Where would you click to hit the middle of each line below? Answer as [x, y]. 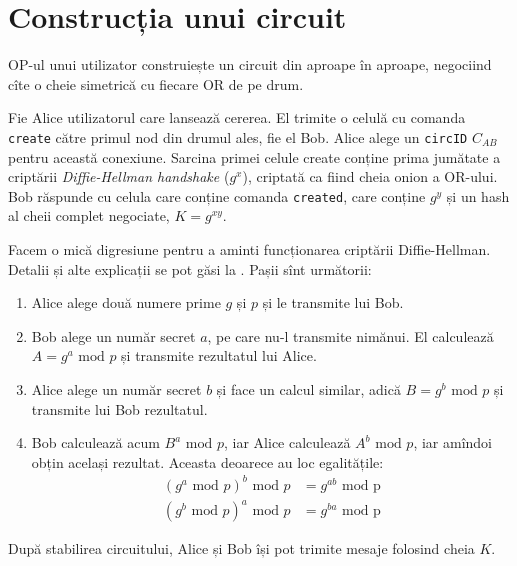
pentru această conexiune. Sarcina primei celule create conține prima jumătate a [254, 156]
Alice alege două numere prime [126, 302]
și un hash [478, 195]
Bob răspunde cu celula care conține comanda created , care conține [217, 195]
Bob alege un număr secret [113, 335]
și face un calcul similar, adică [308, 388]
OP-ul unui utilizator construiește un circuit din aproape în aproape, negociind [250, 64]
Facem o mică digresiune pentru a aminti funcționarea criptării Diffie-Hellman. [249, 249]
